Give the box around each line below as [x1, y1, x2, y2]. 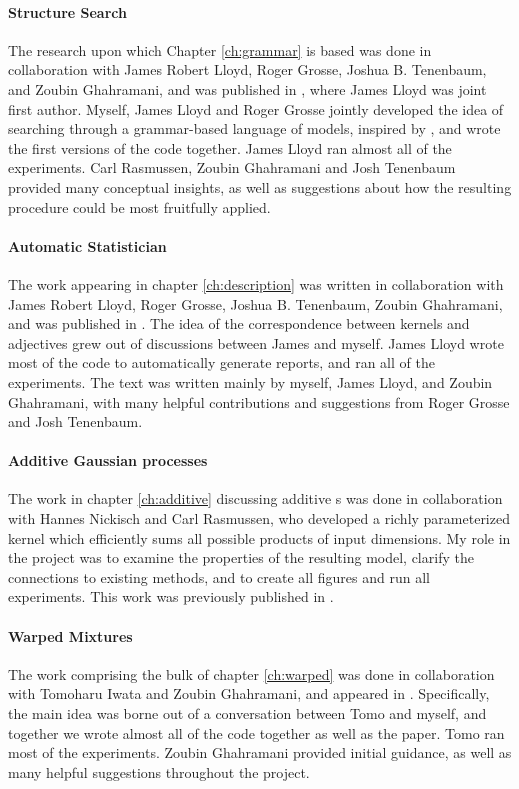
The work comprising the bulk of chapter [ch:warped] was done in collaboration [8, 663, 495, 684]
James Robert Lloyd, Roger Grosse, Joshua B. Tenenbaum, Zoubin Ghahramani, [8, 293, 503, 314]
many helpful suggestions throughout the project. [8, 761, 310, 782]
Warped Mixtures [8, 625, 133, 646]
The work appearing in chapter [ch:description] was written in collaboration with [8, 273, 504, 294]
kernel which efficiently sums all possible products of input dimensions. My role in [8, 527, 511, 548]
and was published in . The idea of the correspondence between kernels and [8, 313, 470, 334]
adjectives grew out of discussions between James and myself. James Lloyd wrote [8, 332, 504, 353]
